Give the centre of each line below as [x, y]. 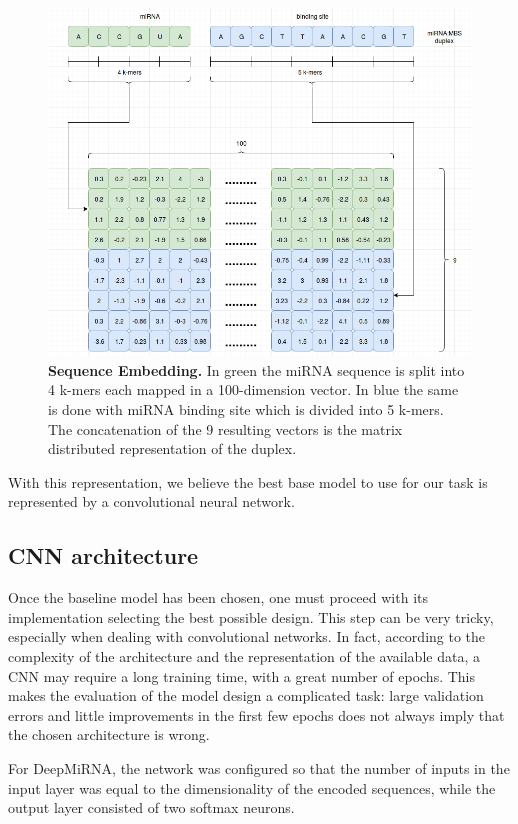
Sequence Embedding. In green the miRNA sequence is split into [256, 369]
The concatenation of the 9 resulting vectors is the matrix [225, 428]
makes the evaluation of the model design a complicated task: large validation [246, 695]
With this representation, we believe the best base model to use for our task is [248, 481]
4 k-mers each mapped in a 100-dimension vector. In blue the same [253, 389]
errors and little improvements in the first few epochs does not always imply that [256, 714]
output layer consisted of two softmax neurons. [151, 807]
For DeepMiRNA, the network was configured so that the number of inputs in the [259, 767]
